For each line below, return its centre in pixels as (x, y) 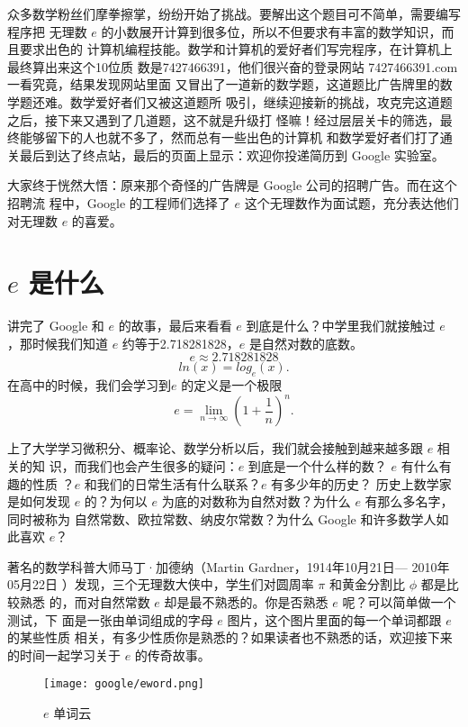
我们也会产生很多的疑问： (162, 465)
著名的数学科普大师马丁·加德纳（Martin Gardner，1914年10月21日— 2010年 (229, 566)
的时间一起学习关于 (64, 654)
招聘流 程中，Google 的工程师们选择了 (119, 202)
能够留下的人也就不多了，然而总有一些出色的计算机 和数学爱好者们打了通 (236, 137)
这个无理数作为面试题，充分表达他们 (351, 202)
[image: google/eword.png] (124, 684)
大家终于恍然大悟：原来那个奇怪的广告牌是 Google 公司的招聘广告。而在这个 (232, 185)
